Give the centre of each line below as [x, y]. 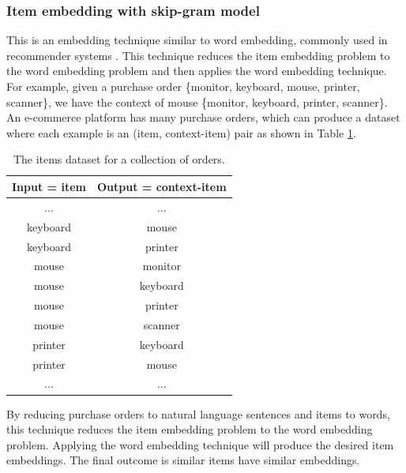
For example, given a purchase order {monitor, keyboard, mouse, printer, [183, 86]
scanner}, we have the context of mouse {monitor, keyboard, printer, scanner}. [197, 101]
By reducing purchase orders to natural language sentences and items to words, [198, 413]
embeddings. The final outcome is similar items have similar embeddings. [183, 460]
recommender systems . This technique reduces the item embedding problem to [198, 55]
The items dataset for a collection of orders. [119, 159]
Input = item [49, 186]
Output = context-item [162, 186]
